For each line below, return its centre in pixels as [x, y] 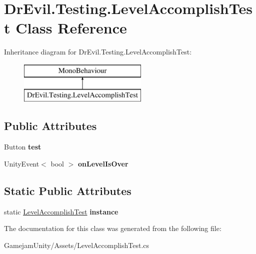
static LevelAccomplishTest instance [61, 211]
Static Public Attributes [68, 190]
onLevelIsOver [103, 163]
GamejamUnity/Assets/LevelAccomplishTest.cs [77, 245]
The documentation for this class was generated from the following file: [113, 228]
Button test [23, 147]
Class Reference [71, 28]
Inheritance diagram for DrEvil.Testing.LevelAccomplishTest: [98, 52]
